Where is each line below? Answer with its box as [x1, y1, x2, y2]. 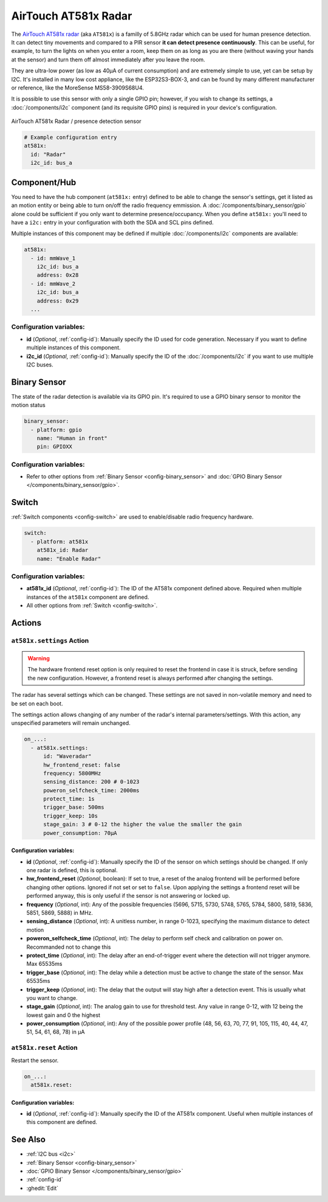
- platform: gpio [30, 426, 82, 433]
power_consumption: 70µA [43, 830, 118, 836]
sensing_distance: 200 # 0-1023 [43, 778, 140, 785]
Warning [27, 655, 50, 662]
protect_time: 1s [43, 795, 95, 803]
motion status [11, 402, 46, 409]
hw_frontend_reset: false [43, 761, 121, 768]
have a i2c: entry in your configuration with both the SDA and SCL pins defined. [11, 218, 214, 226]
